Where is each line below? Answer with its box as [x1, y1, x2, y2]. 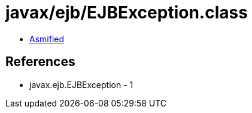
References [5, 54, 75, 70]
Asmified [29, 33, 65, 44]
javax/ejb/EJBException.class [5, 2, 248, 23]
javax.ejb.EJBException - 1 [29, 79, 133, 90]
